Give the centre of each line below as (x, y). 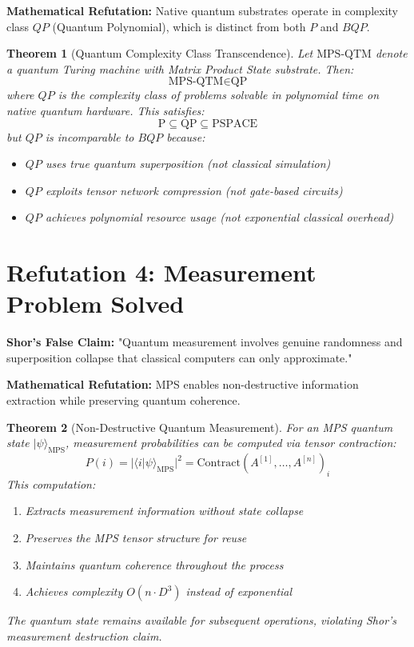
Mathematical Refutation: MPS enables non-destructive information (183, 384)
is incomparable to (90, 136)
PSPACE (235, 124)
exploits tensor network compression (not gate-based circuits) (194, 190)
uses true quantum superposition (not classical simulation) (188, 164)
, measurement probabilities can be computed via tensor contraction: (231, 443)
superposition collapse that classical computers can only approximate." (179, 357)
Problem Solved (96, 304)
